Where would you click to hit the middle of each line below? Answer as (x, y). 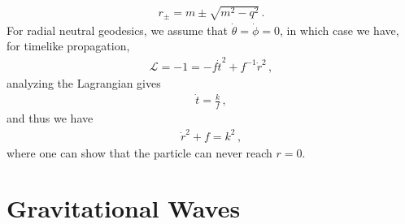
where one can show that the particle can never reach (139, 152)
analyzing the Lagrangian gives (84, 82)
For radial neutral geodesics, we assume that (118, 30)
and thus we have (50, 118)
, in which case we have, (339, 30)
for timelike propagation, (68, 46)
